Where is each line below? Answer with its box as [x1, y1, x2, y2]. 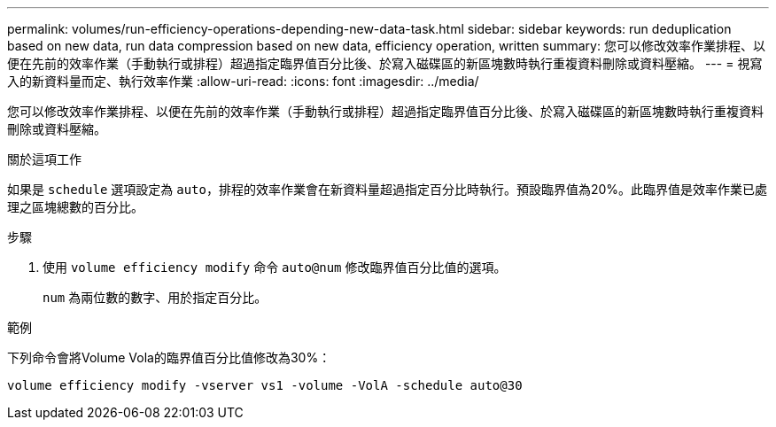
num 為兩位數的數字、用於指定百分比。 [43, 290, 268, 305]
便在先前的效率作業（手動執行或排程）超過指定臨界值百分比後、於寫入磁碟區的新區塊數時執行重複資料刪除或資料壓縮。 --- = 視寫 [7, 56, 763, 71]
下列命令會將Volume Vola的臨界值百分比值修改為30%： [7, 350, 331, 365]
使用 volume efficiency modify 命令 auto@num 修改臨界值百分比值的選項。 [43, 260, 507, 275]
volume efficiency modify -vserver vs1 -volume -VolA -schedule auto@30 [7, 378, 523, 392]
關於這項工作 [7, 151, 81, 167]
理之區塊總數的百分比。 [7, 199, 144, 214]
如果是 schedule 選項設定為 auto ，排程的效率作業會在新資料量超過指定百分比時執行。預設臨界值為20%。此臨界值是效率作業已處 [7, 182, 768, 197]
